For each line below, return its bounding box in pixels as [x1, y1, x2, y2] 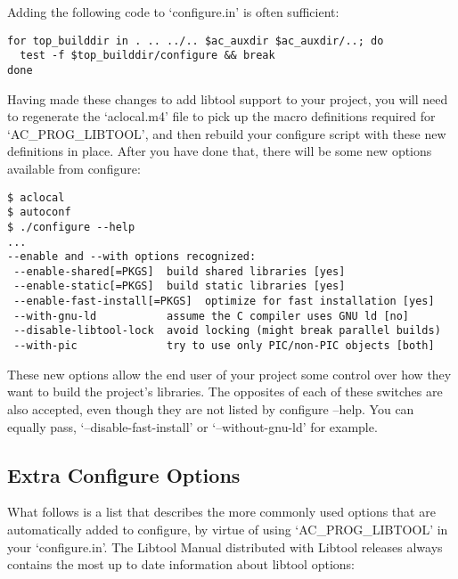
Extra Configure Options [7, 461, 241, 488]
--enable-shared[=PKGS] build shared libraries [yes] [13, 265, 346, 278]
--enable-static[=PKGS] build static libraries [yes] [13, 280, 346, 293]
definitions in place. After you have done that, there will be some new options [7, 142, 432, 160]
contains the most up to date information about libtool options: [7, 555, 355, 574]
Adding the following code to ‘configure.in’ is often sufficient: [7, 3, 339, 20]
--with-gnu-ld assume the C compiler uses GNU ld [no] [13, 309, 410, 322]
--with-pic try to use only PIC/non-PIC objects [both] [13, 339, 435, 353]
